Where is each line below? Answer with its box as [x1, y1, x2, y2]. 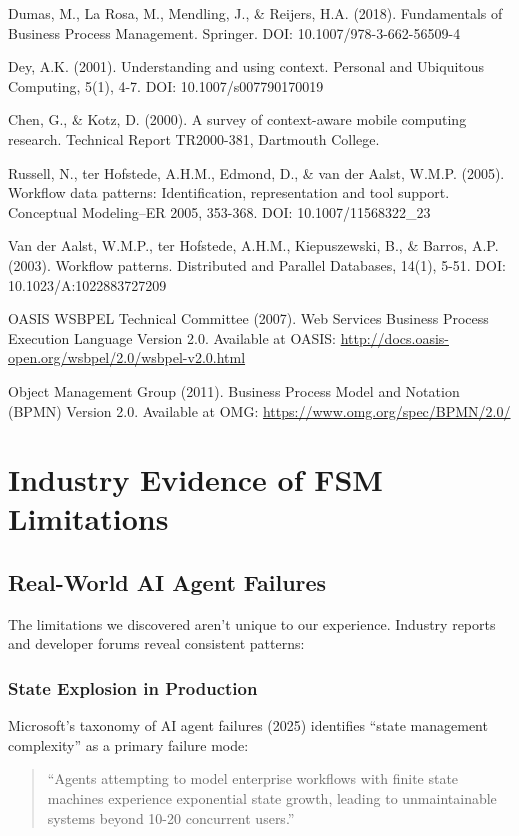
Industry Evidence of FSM [8, 459, 383, 500]
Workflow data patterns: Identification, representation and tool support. [8, 182, 450, 203]
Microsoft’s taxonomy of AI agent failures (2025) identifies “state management [8, 715, 488, 736]
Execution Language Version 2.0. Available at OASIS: [8, 327, 336, 348]
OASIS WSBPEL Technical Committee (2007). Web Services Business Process [8, 308, 489, 329]
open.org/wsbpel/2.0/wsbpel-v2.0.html [8, 347, 246, 368]
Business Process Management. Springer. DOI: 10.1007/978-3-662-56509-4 [8, 22, 461, 43]
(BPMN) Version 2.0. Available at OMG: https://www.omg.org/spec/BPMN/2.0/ [8, 400, 511, 421]
